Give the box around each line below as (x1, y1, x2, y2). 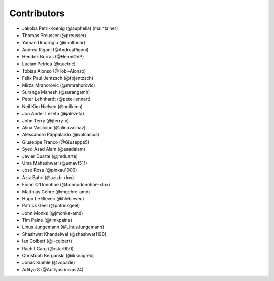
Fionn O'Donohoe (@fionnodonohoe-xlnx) (22, 182, 110, 188)
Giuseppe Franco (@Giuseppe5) (22, 138, 90, 145)
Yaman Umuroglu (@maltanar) (22, 40, 86, 46)
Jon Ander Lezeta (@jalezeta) (22, 111, 85, 117)
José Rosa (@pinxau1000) (22, 167, 77, 173)
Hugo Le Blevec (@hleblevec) (22, 195, 84, 201)
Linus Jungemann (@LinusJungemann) (22, 224, 105, 230)
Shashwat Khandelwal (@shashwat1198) (22, 231, 107, 237)
